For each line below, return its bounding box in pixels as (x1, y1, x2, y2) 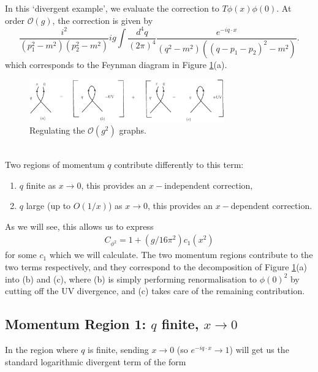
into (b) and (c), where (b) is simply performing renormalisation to (5, 272, 257, 285)
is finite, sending (88, 343, 149, 355)
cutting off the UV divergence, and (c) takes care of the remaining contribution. (5, 284, 305, 297)
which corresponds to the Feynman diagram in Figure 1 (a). (5, 58, 227, 70)
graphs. (119, 124, 146, 137)
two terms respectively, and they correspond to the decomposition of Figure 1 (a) (5, 260, 308, 273)
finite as (26, 178, 56, 191)
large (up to (26, 199, 71, 212)
